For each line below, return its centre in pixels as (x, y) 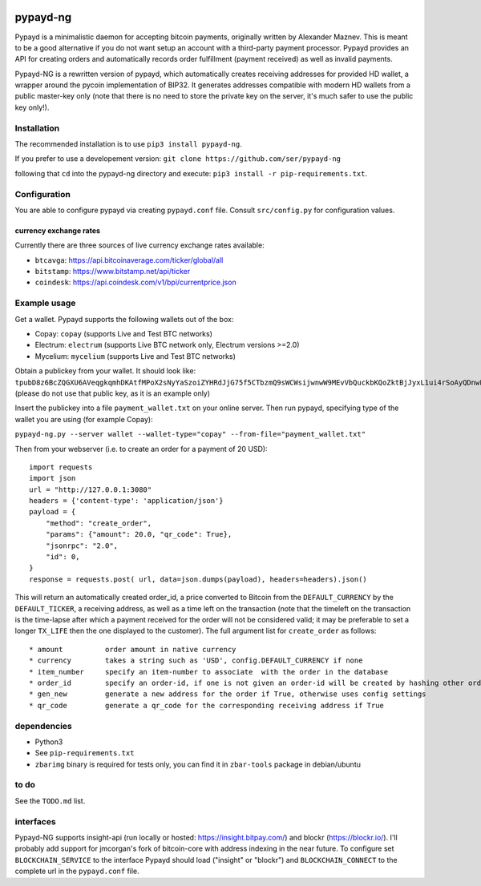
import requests (61, 467)
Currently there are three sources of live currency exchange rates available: (139, 245)
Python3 (49, 742)
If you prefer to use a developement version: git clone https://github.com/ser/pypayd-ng (178, 159)
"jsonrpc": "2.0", (82, 546)
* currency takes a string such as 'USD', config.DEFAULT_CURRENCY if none (196, 660)
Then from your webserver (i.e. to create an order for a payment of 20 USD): (141, 449)
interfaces (35, 821)
